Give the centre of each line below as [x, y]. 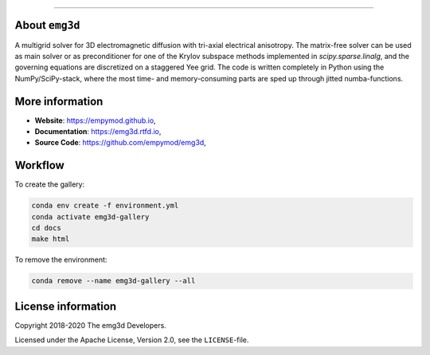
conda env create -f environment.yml [105, 206]
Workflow [40, 166]
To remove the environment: [61, 260]
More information [59, 101]
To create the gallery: [50, 184]
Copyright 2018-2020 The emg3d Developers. [90, 325]
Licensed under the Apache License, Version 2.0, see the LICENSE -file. [132, 340]
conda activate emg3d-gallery [90, 217]
